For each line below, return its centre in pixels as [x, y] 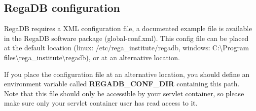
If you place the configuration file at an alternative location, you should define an [127, 74]
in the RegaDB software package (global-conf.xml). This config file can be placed [126, 38]
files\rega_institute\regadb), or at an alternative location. [92, 57]
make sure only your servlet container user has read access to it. [101, 103]
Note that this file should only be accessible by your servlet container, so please [124, 93]
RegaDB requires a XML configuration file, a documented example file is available [128, 28]
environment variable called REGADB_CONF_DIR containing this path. [122, 84]
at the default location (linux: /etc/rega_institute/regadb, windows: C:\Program [127, 48]
